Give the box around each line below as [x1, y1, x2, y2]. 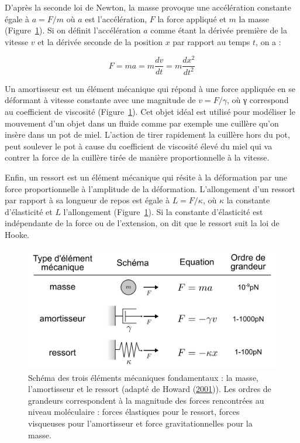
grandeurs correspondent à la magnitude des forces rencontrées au [28, 394, 264, 406]
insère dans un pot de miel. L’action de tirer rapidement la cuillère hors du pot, [5, 128, 290, 141]
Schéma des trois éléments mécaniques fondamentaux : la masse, [28, 371, 258, 383]
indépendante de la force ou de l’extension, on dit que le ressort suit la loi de [5, 217, 280, 229]
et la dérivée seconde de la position [37, 35, 163, 47]
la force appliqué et [157, 12, 226, 25]
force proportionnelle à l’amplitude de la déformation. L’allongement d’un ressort [5, 182, 295, 195]
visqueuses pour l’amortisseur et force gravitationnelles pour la [28, 417, 253, 429]
